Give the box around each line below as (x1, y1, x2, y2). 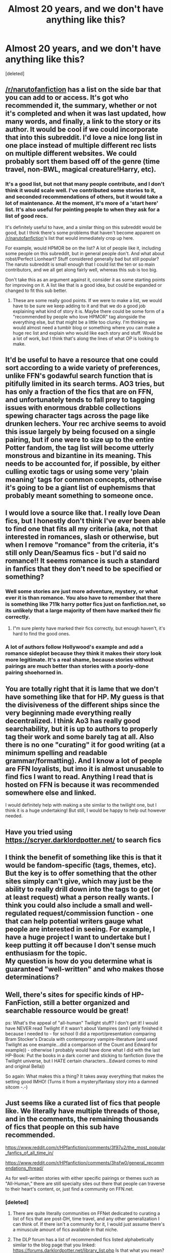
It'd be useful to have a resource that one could (5, 356, 158, 364)
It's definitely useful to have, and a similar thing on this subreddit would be (5, 224, 162, 230)
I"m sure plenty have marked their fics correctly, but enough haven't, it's (12, 625, 165, 631)
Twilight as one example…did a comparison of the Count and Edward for (5, 1041, 158, 1048)
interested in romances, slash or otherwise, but (5, 533, 159, 541)
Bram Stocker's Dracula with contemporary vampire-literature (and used (5, 1036, 158, 1042)
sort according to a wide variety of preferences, (5, 363, 161, 372)
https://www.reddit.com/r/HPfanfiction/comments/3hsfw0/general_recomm (5, 1159, 164, 1166)
